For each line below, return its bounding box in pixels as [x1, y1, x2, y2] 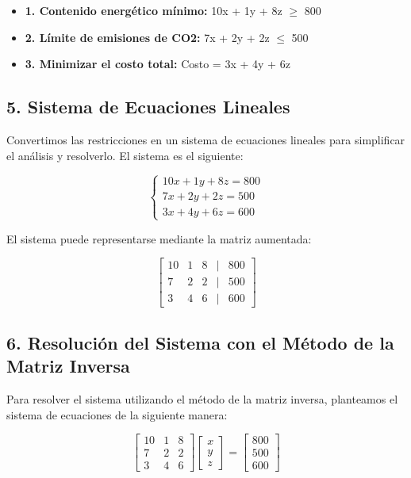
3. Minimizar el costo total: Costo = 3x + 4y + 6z [25, 55, 290, 72]
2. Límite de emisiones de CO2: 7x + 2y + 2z [25, 29, 270, 45]
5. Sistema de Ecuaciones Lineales [6, 94, 290, 119]
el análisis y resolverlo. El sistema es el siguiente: [6, 147, 244, 163]
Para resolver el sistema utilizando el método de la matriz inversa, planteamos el [6, 391, 398, 407]
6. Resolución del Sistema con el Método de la [6, 330, 394, 354]
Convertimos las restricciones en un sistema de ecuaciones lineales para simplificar [6, 131, 405, 147]
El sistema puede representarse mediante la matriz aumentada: [6, 230, 312, 247]
